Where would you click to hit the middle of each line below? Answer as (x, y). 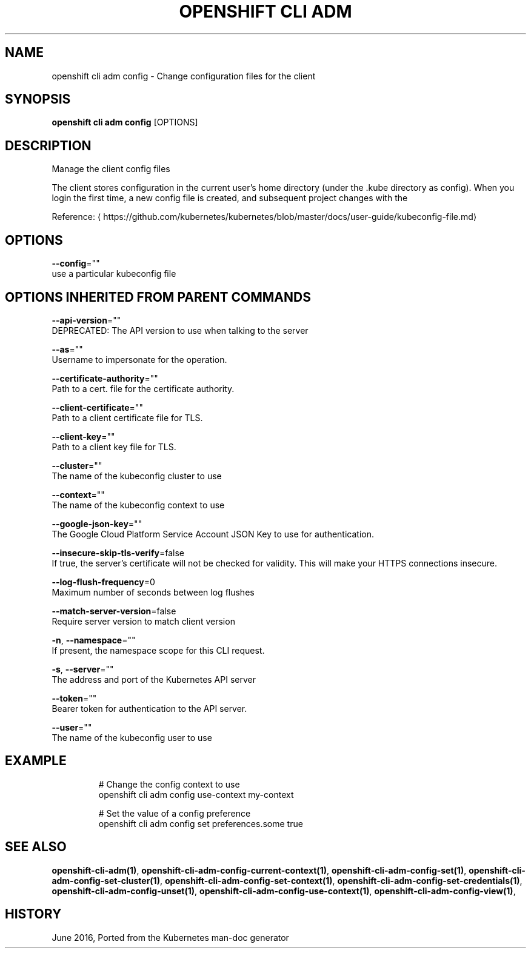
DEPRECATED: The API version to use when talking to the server (180, 330)
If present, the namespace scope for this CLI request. (158, 650)
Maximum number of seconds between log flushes (153, 592)
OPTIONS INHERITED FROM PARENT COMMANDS (158, 297)
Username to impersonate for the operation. (139, 359)
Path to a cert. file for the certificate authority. (143, 388)
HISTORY (33, 914)
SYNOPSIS (38, 99)
